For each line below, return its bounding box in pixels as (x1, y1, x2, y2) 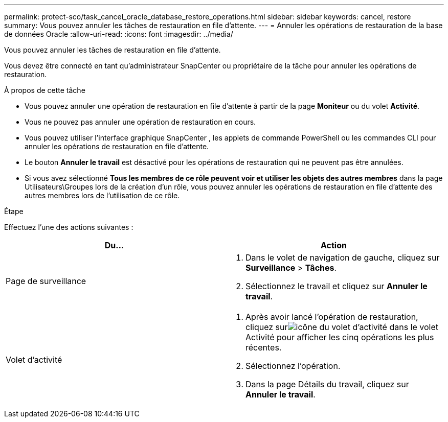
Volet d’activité (6, 355, 62, 365)
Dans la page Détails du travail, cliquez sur (245, 379, 409, 389)
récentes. (245, 342, 282, 353)
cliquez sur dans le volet (245, 322, 439, 332)
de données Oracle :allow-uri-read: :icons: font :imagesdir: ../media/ (4, 30, 233, 38)
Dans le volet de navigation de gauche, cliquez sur (245, 252, 440, 263)
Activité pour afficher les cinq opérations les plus (245, 332, 434, 342)
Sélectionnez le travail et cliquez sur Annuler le (245, 281, 428, 291)
